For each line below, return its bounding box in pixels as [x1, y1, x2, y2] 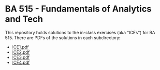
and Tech [5, 14, 44, 25]
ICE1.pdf [12, 44, 29, 50]
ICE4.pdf [12, 59, 30, 65]
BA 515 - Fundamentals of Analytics [5, 3, 152, 14]
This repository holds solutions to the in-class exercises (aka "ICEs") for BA [5, 29, 156, 35]
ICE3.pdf [12, 54, 30, 60]
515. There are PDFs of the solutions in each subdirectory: [5, 35, 121, 41]
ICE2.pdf [12, 49, 30, 55]
